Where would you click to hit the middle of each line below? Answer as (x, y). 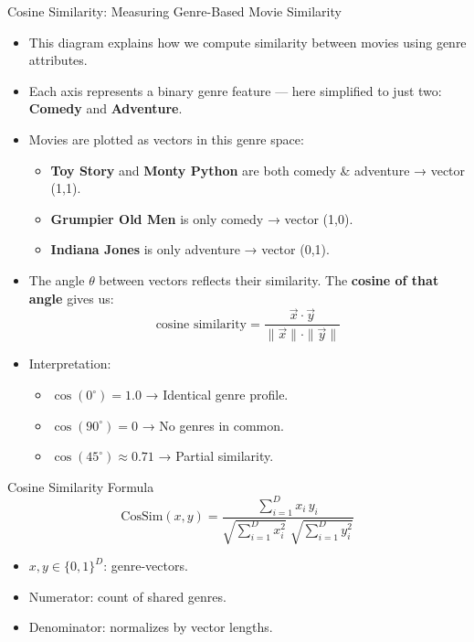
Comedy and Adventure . (105, 108)
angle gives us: (71, 298)
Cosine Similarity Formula (81, 486)
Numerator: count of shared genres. (127, 596)
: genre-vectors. (146, 566)
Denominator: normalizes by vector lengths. (151, 627)
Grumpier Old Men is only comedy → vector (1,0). (202, 218)
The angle (57, 279)
